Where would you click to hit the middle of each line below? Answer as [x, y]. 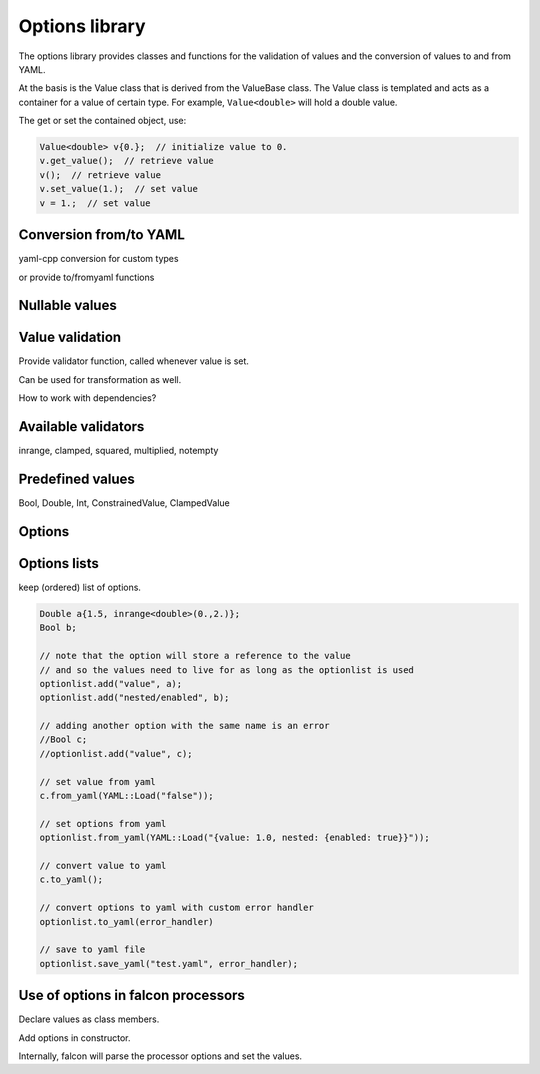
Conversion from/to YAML [101, 235]
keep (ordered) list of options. [80, 587]
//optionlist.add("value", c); [116, 753]
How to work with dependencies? [87, 398]
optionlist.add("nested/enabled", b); [134, 698]
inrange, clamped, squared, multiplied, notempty [118, 451]
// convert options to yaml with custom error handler [176, 908]
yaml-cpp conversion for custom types [98, 259]
